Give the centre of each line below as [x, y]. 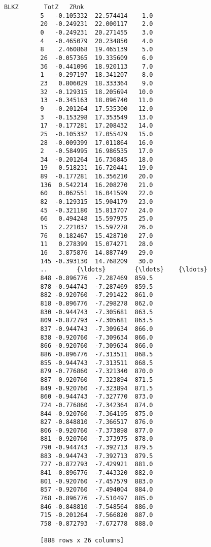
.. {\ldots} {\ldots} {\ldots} [124, 270]
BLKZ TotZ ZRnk [44, 7]
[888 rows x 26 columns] [82, 541]
